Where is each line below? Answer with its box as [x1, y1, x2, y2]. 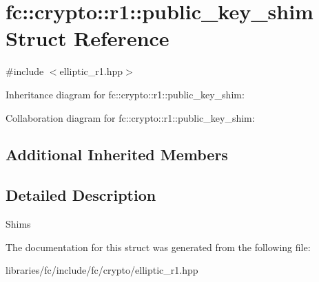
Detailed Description [6, 184, 156, 206]
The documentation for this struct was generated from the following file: [6, 239, 311, 254]
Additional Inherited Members [6, 144, 228, 165]
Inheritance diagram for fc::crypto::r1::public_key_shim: [6, 87, 245, 101]
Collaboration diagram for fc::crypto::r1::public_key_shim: [6, 110, 255, 124]
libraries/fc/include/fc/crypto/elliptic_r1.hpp [6, 263, 198, 277]
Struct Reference [6, 24, 169, 52]
